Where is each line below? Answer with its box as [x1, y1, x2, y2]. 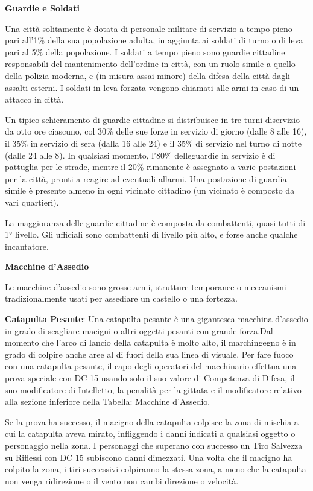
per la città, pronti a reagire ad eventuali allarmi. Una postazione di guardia [5, 172, 287, 185]
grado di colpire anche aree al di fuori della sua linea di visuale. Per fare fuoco [5, 347, 294, 360]
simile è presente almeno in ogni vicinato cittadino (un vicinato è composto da [5, 184, 295, 197]
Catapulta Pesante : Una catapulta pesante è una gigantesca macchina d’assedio [5, 312, 308, 325]
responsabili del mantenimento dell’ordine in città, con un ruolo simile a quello [5, 57, 296, 70]
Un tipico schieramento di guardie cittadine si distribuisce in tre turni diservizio [5, 113, 300, 125]
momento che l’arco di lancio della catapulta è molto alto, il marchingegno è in [5, 336, 296, 349]
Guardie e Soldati [5, 2, 80, 14]
